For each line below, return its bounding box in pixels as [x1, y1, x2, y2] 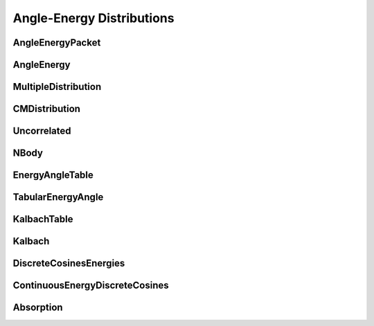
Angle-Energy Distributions [12, 10, 175, 26]
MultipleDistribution [12, 81, 102, 93]
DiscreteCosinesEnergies [12, 257, 125, 269]
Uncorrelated [12, 125, 72, 137]
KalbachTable [12, 213, 73, 225]
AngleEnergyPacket [12, 37, 101, 48]
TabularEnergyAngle [12, 191, 104, 203]
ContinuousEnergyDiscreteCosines [12, 280, 169, 291]
